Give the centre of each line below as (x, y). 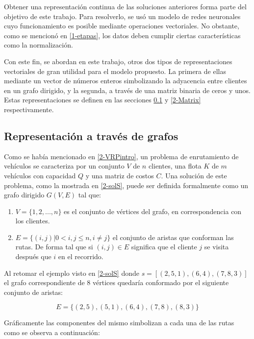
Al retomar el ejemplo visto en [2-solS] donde (72, 273)
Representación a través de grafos (91, 135)
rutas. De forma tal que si (54, 247)
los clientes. (33, 221)
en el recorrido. (81, 256)
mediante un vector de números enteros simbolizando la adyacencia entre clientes (126, 81)
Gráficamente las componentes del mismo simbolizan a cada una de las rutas (119, 323)
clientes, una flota (175, 166)
